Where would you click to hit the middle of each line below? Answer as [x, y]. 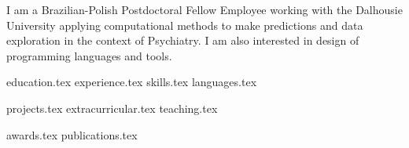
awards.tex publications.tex [72, 134]
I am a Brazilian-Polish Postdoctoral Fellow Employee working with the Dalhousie [204, 9]
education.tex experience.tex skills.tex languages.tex [132, 82]
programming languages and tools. [89, 55]
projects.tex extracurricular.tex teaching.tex [112, 108]
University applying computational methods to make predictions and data [185, 25]
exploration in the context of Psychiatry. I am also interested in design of [183, 40]
